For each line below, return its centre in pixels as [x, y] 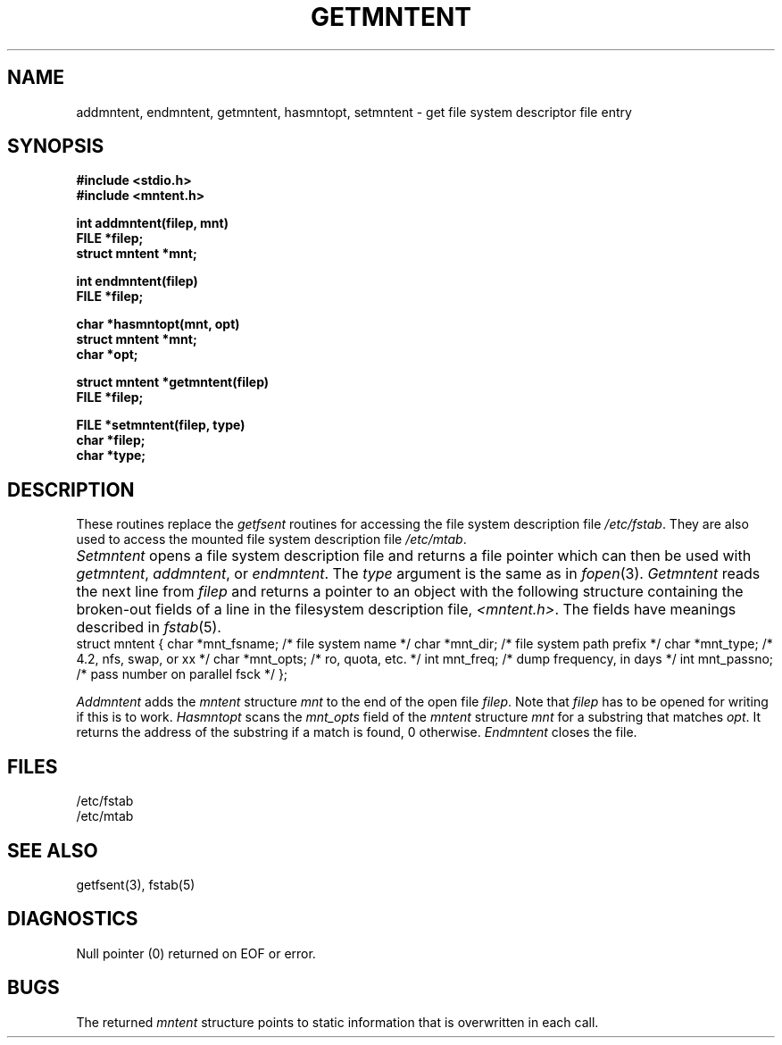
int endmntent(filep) [137, 281]
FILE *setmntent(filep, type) [161, 425]
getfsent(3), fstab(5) [136, 884]
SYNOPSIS [56, 146]
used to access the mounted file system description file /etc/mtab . [271, 539]
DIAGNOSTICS [73, 919]
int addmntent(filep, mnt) [152, 223]
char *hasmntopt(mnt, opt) [158, 324]
